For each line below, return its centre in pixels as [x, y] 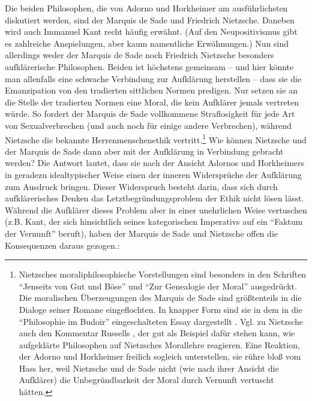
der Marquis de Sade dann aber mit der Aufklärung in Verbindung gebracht [144, 151]
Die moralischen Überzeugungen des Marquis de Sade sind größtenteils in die [160, 298]
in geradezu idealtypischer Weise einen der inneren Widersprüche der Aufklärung [153, 174]
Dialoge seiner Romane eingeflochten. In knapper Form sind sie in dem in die [160, 309]
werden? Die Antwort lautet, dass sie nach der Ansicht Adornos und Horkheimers [155, 163]
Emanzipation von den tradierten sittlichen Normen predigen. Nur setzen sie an [151, 90]
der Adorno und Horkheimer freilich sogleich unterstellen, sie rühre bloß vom [160, 356]
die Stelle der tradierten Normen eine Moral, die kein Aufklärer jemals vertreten [152, 102]
